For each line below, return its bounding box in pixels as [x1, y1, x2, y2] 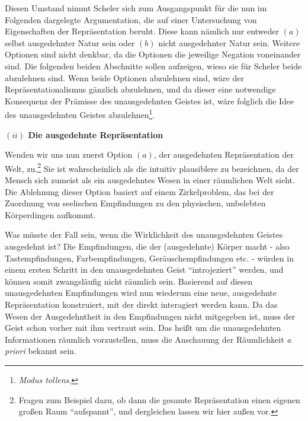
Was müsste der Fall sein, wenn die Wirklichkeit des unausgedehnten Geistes [5, 228, 283, 241]
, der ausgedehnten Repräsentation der [153, 148, 294, 161]
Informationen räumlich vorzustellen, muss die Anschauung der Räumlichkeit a [5, 333, 291, 345]
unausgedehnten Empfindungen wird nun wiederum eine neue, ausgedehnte [5, 286, 277, 299]
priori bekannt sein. [5, 345, 76, 357]
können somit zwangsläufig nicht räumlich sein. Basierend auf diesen [5, 275, 253, 287]
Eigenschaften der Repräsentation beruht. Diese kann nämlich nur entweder [5, 25, 280, 37]
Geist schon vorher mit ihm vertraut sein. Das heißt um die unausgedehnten [5, 321, 281, 334]
